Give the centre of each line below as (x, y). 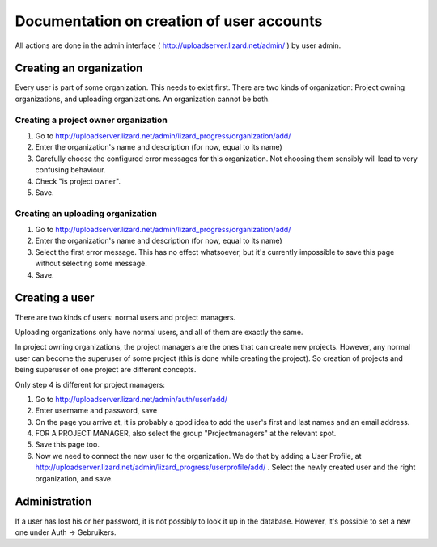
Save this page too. (68, 444)
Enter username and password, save (96, 411)
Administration (53, 502)
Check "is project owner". (78, 181)
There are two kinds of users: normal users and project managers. (125, 317)
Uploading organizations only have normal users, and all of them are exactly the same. (159, 332)
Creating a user (55, 298)
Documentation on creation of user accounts (169, 21)
